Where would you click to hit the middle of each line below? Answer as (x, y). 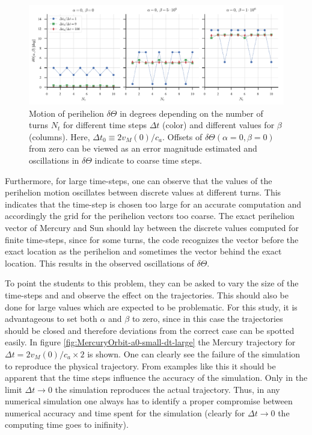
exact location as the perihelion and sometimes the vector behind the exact (143, 251)
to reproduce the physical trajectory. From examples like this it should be (140, 366)
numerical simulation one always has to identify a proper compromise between (149, 401)
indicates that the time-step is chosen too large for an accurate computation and (153, 204)
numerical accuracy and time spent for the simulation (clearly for (125, 412)
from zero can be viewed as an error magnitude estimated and (143, 148)
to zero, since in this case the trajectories (207, 319)
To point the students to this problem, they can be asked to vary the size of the (152, 283)
